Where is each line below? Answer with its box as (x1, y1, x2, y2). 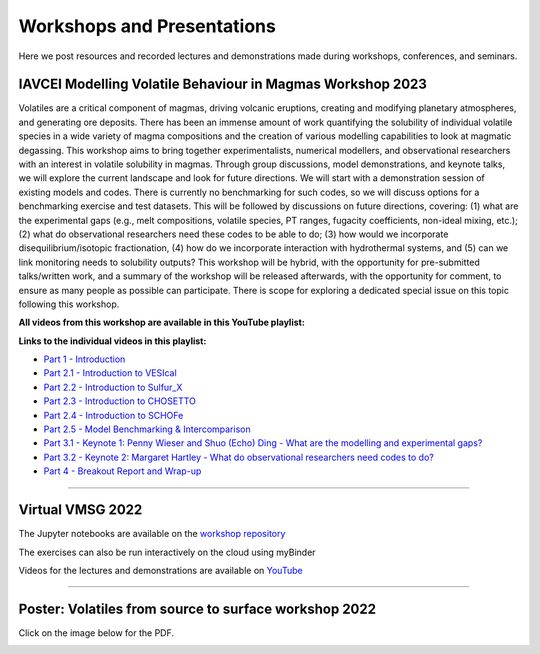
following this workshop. (18, 298, 120, 310)
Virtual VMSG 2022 (18, 501, 143, 519)
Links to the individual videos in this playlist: (18, 335, 207, 347)
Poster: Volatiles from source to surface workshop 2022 (18, 600, 377, 617)
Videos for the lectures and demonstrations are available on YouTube (18, 564, 304, 576)
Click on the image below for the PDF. (18, 626, 175, 639)
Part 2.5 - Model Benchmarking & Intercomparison (43, 423, 251, 435)
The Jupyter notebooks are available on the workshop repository (18, 528, 286, 540)
